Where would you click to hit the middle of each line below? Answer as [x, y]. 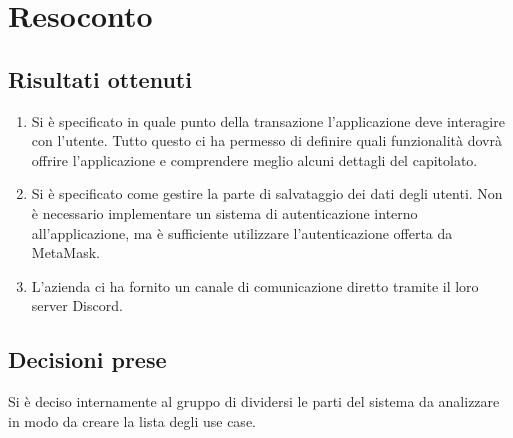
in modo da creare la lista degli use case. [132, 420]
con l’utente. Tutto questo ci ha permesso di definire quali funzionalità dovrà [266, 140]
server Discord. [77, 305]
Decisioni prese [87, 359]
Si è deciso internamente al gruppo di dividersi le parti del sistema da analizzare [254, 401]
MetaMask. [65, 252]
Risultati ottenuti [100, 78]
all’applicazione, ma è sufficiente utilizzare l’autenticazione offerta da [242, 232]
